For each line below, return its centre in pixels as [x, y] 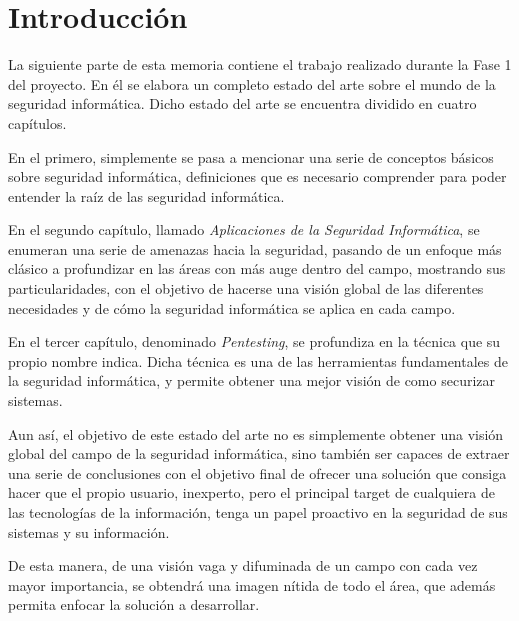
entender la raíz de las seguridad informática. [146, 195]
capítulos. [37, 122]
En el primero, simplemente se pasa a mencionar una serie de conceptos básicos [251, 156]
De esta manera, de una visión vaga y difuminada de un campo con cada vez [243, 565]
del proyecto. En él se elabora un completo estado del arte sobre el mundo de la [252, 83]
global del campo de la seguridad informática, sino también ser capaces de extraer [259, 453]
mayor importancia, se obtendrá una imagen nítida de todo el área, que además [252, 584]
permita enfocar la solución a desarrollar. [134, 604]
